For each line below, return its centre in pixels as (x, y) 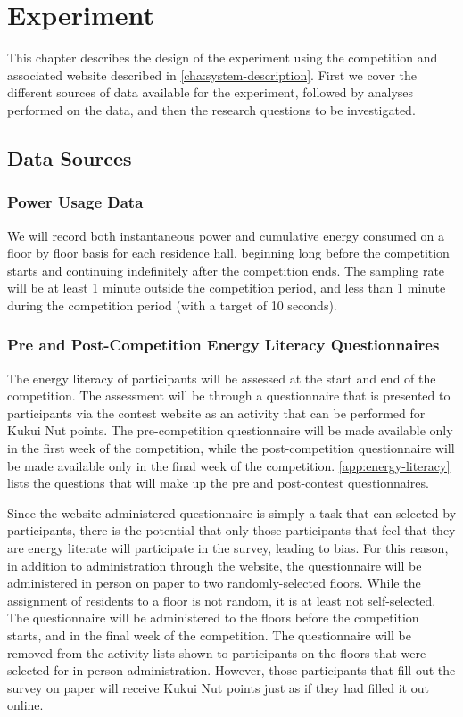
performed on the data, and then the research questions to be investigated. (211, 109)
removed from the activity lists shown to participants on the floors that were (217, 652)
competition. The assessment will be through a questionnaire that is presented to (229, 396)
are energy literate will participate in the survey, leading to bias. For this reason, (228, 548)
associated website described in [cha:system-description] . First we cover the (212, 74)
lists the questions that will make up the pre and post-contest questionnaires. (218, 483)
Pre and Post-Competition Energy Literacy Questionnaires (223, 345)
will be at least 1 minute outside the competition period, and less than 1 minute (227, 288)
